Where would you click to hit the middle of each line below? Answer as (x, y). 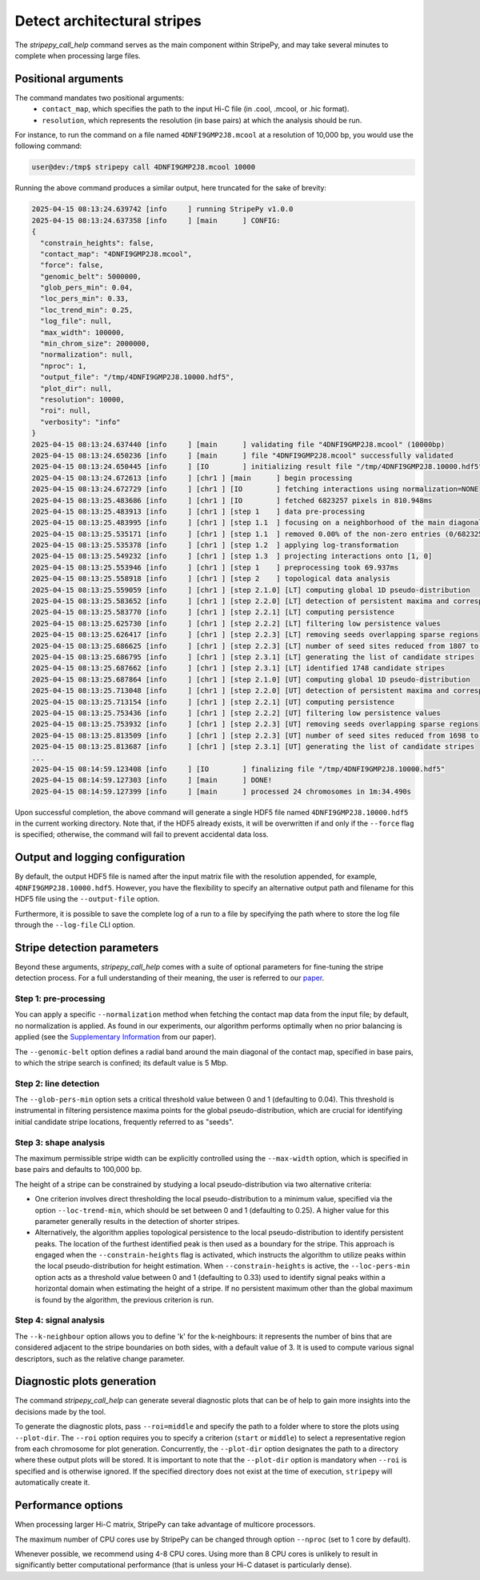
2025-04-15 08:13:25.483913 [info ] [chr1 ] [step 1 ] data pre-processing (198, 511)
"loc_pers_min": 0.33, (85, 299)
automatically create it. (52, 1482)
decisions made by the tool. (60, 1411)
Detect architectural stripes (108, 21)
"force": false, (72, 265)
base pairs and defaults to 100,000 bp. (78, 1170)
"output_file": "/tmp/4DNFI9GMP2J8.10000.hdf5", (138, 377)
